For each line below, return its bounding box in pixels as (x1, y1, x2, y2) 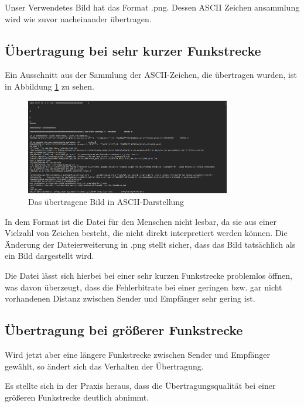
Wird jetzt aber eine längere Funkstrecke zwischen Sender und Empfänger (5, 348, 271, 360)
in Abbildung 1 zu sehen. (5, 80, 94, 92)
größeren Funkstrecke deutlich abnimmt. (5, 391, 149, 403)
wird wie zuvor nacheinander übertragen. (5, 12, 152, 25)
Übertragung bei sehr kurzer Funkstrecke (5, 41, 261, 59)
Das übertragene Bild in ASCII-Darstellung (28, 195, 185, 207)
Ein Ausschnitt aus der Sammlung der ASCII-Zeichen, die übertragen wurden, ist (5, 69, 297, 81)
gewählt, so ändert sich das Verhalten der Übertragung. (5, 360, 204, 372)
